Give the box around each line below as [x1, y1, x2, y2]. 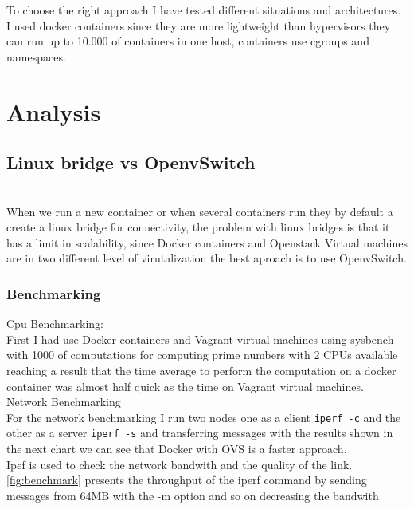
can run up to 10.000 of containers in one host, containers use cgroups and [6, 33, 369, 49]
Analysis [6, 95, 101, 128]
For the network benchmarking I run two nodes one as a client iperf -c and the [6, 408, 401, 425]
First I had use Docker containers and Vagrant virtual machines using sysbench [6, 330, 394, 347]
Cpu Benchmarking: [6, 315, 103, 332]
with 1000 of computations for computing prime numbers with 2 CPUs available [6, 346, 398, 363]
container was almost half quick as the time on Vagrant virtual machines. [6, 377, 364, 394]
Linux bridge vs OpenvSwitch [6, 150, 256, 175]
